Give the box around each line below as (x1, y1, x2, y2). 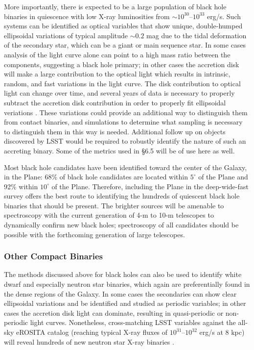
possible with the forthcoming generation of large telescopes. (4, 229, 185, 239)
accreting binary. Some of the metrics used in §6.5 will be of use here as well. (4, 145, 235, 155)
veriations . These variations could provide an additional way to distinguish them (4, 107, 248, 117)
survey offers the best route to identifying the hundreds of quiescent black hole (4, 191, 240, 201)
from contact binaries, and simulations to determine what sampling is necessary (4, 117, 243, 127)
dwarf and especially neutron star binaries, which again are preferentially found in (4, 279, 250, 289)
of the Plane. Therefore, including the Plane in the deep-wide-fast (51, 181, 249, 191)
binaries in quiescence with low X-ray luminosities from (4, 11, 170, 21)
